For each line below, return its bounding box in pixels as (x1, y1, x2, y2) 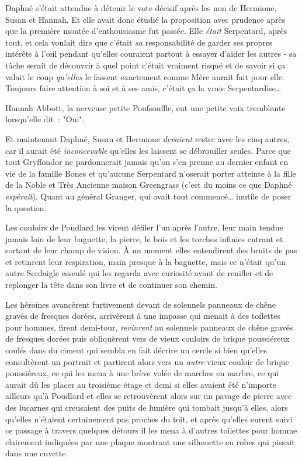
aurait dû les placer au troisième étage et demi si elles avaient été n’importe (5, 378, 276, 390)
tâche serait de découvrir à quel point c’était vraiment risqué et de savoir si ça (5, 59, 286, 71)
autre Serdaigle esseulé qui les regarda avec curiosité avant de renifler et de (5, 267, 273, 279)
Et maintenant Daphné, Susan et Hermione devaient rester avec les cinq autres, (5, 132, 290, 145)
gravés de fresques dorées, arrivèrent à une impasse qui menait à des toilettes (5, 309, 280, 322)
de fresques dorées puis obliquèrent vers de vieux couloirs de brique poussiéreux (5, 332, 290, 345)
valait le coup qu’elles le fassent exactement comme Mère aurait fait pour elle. (5, 70, 284, 82)
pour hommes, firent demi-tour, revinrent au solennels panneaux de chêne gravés (5, 321, 293, 333)
